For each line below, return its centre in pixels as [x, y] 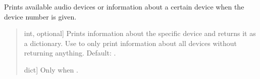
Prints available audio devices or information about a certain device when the [124, 6]
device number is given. [40, 16]
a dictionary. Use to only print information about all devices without [130, 43]
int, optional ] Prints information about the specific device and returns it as [140, 33]
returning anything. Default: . [70, 53]
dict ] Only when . [51, 69]
